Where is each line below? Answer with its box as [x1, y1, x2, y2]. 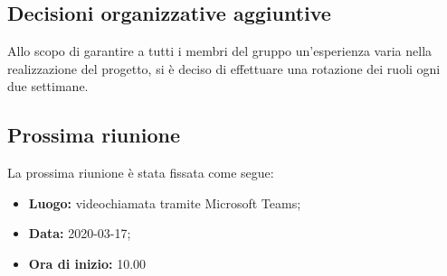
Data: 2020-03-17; [28, 224, 131, 243]
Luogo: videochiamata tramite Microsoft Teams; [28, 193, 301, 212]
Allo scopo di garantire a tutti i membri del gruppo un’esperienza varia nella [7, 41, 433, 60]
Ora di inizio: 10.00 [28, 253, 147, 272]
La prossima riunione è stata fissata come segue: [7, 163, 274, 182]
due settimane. [7, 77, 89, 96]
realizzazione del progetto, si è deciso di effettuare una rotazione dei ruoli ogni [7, 59, 441, 78]
